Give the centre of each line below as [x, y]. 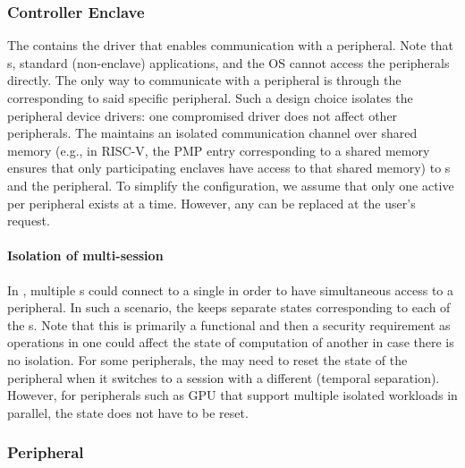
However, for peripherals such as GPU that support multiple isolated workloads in [232, 395]
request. [29, 221]
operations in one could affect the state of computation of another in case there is [231, 342]
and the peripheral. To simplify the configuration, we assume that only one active [231, 185]
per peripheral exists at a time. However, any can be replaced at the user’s [211, 203]
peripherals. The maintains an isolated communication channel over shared [212, 133]
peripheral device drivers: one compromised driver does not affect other [203, 115]
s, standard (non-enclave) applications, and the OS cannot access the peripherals [228, 62]
